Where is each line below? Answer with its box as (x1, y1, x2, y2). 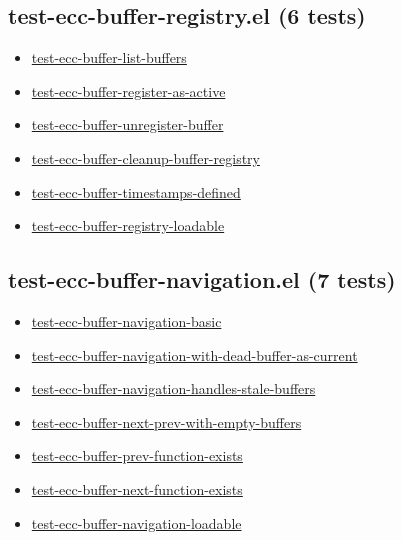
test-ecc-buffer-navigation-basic (31, 310, 222, 331)
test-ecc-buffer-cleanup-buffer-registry (31, 147, 260, 168)
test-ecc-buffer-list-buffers (31, 47, 187, 68)
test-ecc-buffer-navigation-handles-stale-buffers (31, 378, 316, 399)
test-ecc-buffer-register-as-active (31, 80, 226, 101)
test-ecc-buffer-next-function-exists (31, 478, 243, 499)
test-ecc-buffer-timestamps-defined (31, 181, 241, 202)
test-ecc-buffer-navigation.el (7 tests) (8, 264, 396, 295)
